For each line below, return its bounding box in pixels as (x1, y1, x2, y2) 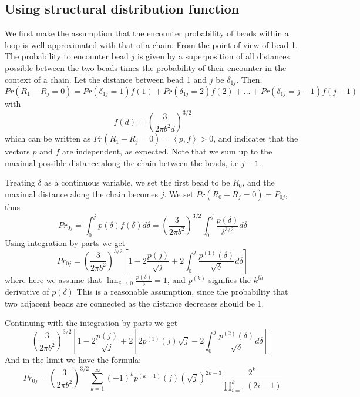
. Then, (236, 73, 263, 85)
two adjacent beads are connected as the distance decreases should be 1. (5, 297, 264, 309)
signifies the (208, 274, 251, 286)
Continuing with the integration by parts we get (5, 317, 178, 329)
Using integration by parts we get (5, 236, 126, 248)
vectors (5, 145, 30, 157)
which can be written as (5, 132, 91, 144)
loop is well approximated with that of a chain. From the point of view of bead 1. (5, 38, 298, 51)
